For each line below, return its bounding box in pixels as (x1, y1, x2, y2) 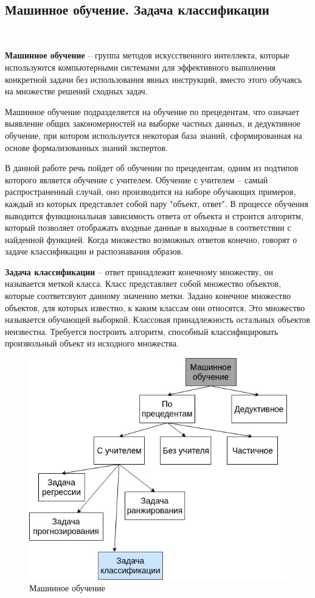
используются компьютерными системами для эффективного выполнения (5, 60, 276, 73)
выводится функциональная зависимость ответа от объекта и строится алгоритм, (5, 209, 303, 222)
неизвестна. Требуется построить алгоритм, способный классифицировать (5, 325, 279, 337)
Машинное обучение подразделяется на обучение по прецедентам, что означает (5, 105, 300, 118)
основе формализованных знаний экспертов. (5, 141, 168, 153)
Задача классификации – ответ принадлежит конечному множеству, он (5, 265, 273, 278)
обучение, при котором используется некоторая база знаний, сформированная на (5, 128, 302, 141)
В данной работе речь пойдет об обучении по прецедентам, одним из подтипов (5, 161, 299, 174)
